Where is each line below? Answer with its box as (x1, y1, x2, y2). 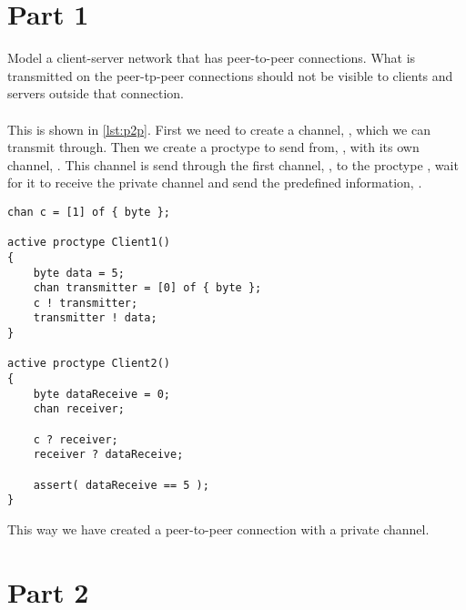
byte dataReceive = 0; (33, 387, 170, 401)
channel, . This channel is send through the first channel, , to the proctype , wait (7, 155, 459, 174)
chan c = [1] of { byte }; (7, 205, 170, 219)
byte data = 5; (33, 266, 125, 280)
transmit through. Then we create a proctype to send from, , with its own (7, 137, 420, 157)
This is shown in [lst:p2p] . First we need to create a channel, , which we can (7, 119, 431, 138)
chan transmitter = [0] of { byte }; (33, 281, 262, 295)
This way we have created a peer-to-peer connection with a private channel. (7, 520, 430, 538)
